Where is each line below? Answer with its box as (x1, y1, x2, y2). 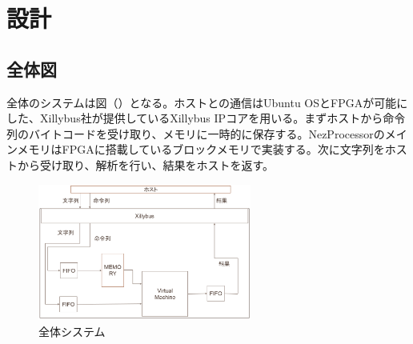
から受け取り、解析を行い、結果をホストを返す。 (17, 156, 275, 173)
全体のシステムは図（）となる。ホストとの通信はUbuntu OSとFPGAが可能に (6, 94, 408, 110)
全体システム (38, 322, 106, 339)
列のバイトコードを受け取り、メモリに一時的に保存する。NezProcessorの (6, 125, 385, 142)
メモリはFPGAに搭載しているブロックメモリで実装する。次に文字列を (17, 141, 385, 158)
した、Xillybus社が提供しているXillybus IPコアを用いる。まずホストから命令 (6, 110, 406, 126)
